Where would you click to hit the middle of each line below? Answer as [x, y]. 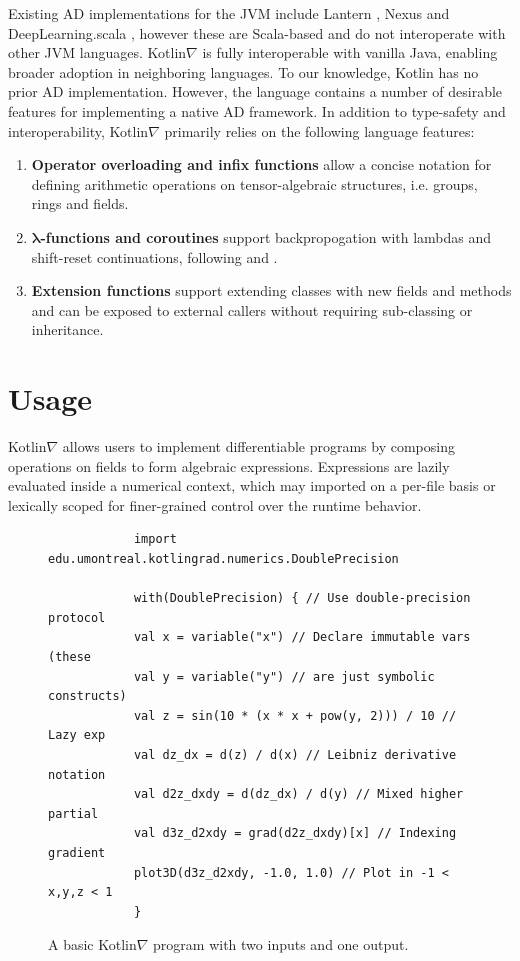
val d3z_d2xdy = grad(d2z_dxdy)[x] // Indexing [295, 833]
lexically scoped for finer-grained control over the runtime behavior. [215, 504]
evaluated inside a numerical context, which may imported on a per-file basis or [252, 485]
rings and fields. [80, 203]
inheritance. [67, 329]
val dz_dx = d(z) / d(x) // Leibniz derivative [295, 754]
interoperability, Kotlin [78, 130]
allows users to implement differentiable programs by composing [258, 446]
